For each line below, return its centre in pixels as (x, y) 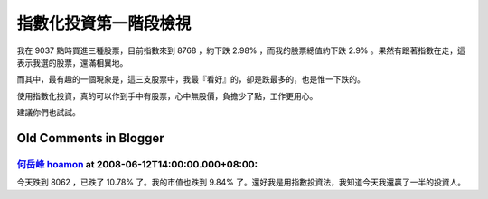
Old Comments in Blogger (90, 138)
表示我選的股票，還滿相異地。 (72, 62)
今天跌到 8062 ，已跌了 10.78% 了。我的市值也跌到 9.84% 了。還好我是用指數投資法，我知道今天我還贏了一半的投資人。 (241, 182)
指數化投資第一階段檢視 (104, 23)
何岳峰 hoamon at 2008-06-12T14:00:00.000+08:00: (137, 164)
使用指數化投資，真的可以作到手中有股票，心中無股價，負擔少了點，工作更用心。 (167, 95)
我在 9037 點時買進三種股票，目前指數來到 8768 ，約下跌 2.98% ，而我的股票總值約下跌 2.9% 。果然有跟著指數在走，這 (241, 50)
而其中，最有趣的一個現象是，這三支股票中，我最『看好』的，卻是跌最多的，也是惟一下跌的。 (191, 79)
